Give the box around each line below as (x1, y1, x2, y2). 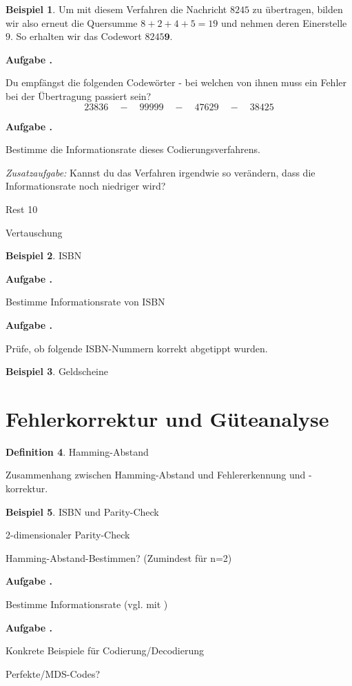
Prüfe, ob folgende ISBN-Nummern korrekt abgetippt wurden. (6, 341, 268, 355)
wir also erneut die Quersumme (6, 15, 138, 30)
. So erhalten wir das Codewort (10, 29, 142, 43)
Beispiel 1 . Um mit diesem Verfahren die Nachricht (6, 2, 227, 16)
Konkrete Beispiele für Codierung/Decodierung (6, 643, 205, 658)
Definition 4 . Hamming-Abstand (6, 444, 149, 458)
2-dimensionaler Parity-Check (6, 527, 130, 542)
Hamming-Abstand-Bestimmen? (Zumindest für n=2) (6, 550, 232, 565)
